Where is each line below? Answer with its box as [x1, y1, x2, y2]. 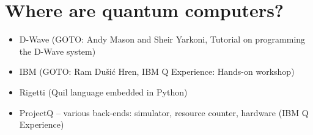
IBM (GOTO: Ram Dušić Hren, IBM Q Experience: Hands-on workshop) [19, 65, 295, 78]
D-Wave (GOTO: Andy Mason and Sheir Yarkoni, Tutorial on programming [19, 33, 306, 46]
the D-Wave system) [19, 44, 96, 57]
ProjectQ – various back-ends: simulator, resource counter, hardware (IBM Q [19, 106, 309, 119]
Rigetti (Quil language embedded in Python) [19, 85, 188, 98]
